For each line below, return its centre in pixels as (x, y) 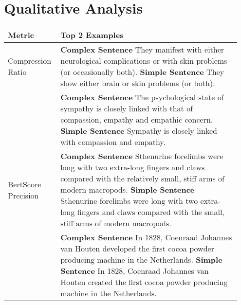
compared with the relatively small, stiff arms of (143, 179)
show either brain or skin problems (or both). (138, 83)
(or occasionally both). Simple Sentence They (142, 72)
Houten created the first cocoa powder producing (144, 282)
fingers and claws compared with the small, (151, 212)
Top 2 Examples (92, 35)
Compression (30, 61)
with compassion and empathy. (113, 142)
